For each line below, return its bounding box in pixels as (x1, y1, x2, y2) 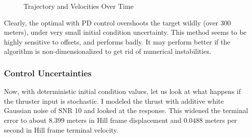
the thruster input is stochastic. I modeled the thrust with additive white (4, 95, 224, 106)
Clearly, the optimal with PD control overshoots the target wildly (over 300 (4, 17, 231, 27)
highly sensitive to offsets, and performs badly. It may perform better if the (4, 36, 230, 46)
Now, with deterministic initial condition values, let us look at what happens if (4, 86, 241, 96)
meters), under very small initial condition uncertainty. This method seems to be (4, 27, 247, 37)
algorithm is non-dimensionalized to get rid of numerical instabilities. (4, 46, 211, 56)
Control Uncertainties (4, 67, 92, 79)
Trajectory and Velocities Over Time (24, 1, 134, 11)
